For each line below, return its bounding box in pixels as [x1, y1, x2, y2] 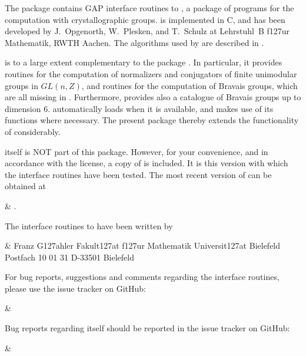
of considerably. [5, 125, 61, 137]
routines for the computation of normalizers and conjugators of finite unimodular [5, 67, 297, 80]
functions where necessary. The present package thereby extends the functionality [5, 114, 299, 126]
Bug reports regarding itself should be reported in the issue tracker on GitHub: [5, 322, 290, 334]
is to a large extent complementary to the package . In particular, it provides [5, 56, 282, 68]
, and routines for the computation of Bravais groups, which [81, 79, 298, 91]
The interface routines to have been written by [5, 219, 173, 232]
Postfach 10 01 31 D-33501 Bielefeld [5, 250, 134, 263]
